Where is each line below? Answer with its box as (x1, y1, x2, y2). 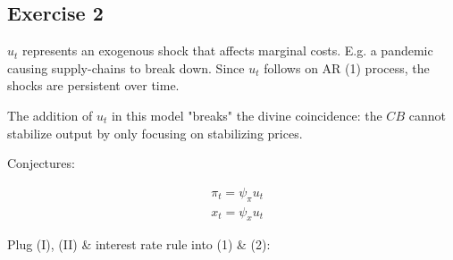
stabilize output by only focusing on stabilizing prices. (7, 123, 303, 142)
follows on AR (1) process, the (264, 58, 430, 77)
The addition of (7, 105, 93, 124)
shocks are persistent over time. (7, 76, 180, 95)
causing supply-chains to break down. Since (7, 58, 245, 77)
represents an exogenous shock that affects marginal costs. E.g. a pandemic (22, 41, 433, 60)
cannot (408, 105, 446, 124)
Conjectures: (7, 154, 75, 172)
